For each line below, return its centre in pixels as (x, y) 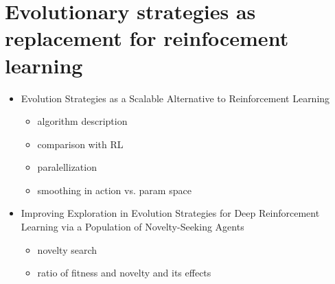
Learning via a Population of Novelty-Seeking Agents (132, 227)
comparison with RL (80, 144)
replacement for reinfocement (147, 38)
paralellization (67, 167)
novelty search (67, 249)
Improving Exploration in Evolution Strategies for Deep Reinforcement (170, 213)
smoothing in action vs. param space (114, 190)
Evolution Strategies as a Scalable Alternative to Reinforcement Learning (175, 98)
